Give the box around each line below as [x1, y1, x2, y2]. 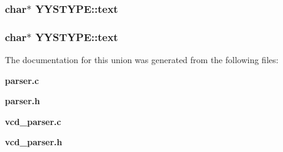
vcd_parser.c [5, 115, 61, 127]
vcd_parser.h [5, 135, 62, 148]
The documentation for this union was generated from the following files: [5, 53, 279, 66]
